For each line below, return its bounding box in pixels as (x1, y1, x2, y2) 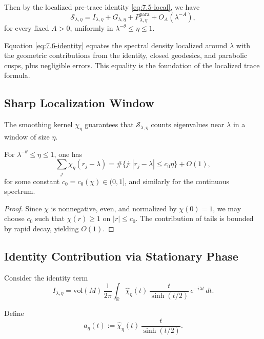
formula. (4, 70, 30, 81)
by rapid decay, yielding (4, 223, 79, 233)
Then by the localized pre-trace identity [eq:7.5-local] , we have (4, 2, 200, 12)
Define (4, 308, 24, 318)
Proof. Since (4, 203, 42, 213)
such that (35, 213, 65, 224)
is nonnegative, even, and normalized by (51, 203, 177, 213)
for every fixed (4, 23, 49, 33)
